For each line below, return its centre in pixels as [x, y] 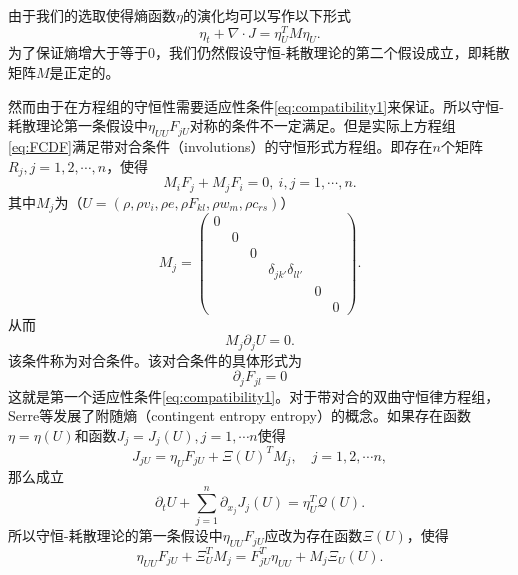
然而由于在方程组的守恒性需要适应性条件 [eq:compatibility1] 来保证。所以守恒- [256, 105]
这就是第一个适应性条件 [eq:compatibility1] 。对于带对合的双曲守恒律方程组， [254, 395]
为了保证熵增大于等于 [78, 52]
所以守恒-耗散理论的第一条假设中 [115, 535]
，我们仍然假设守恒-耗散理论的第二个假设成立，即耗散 [332, 52]
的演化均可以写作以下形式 [266, 15]
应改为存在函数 [313, 535]
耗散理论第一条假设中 [78, 125]
